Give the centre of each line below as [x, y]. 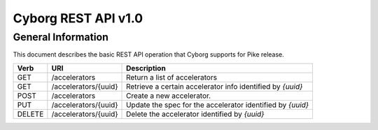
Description [146, 68]
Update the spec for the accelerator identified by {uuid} [218, 105]
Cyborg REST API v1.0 [78, 18]
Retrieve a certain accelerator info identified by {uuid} [215, 86]
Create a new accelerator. [169, 96]
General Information [61, 37]
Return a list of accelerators [171, 77]
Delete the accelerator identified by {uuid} [195, 114]
